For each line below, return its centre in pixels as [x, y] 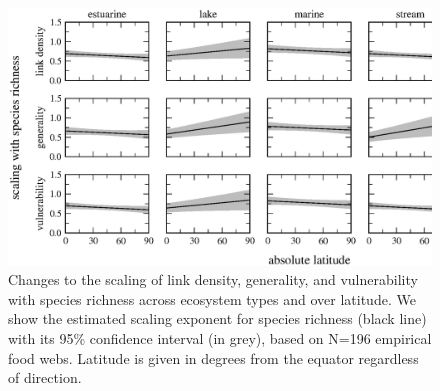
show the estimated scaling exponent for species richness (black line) [217, 318]
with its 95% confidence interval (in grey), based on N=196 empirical [220, 337]
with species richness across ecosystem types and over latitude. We [212, 298]
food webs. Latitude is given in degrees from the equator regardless [213, 357]
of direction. [45, 377]
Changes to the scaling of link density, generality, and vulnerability [213, 279]
